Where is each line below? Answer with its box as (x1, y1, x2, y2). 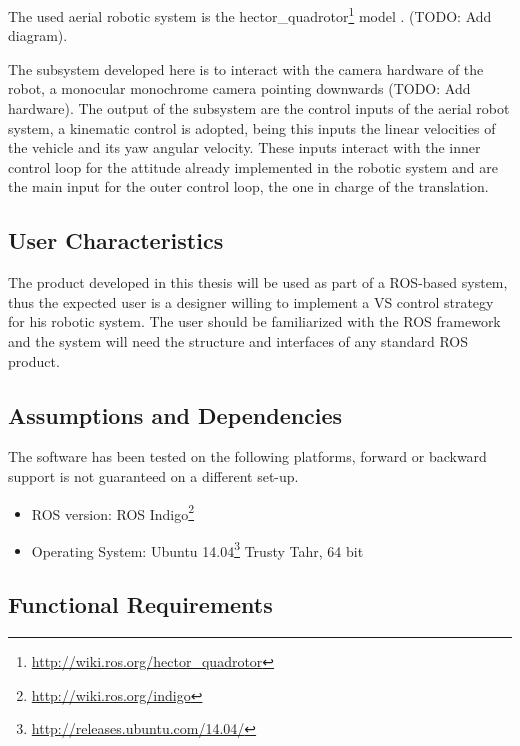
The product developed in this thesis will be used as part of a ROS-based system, (8, 272, 508, 293)
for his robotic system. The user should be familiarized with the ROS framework (8, 311, 501, 332)
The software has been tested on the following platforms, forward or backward (8, 446, 487, 467)
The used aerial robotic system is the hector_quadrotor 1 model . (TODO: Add (8, 3, 492, 26)
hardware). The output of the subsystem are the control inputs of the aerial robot (8, 98, 510, 119)
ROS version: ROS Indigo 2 (31, 500, 195, 524)
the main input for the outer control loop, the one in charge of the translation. (8, 176, 489, 197)
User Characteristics (8, 225, 224, 256)
